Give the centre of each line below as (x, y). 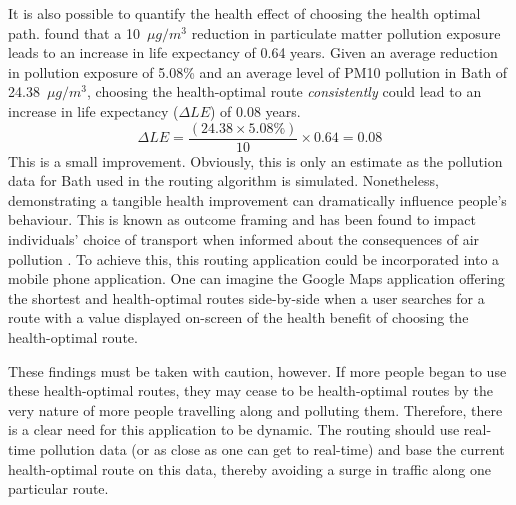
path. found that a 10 (74, 32)
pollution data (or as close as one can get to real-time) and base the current (272, 448)
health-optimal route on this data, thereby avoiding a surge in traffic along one (249, 468)
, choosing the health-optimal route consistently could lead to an (284, 91)
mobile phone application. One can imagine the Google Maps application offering (256, 278)
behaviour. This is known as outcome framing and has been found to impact (242, 219)
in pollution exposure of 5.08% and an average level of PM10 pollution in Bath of (258, 71)
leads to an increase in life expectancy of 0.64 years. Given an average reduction (253, 52)
